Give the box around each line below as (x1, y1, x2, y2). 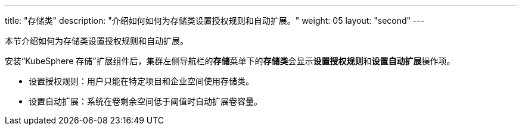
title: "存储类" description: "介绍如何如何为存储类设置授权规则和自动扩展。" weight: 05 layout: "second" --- (5, 15, 425, 26)
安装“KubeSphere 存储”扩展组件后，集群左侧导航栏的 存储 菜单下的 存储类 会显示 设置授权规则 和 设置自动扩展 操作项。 (5, 56, 455, 66)
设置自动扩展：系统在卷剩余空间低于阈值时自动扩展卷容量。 (29, 96, 262, 106)
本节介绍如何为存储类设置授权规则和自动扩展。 (5, 36, 188, 46)
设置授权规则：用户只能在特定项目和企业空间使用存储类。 (29, 76, 254, 86)
